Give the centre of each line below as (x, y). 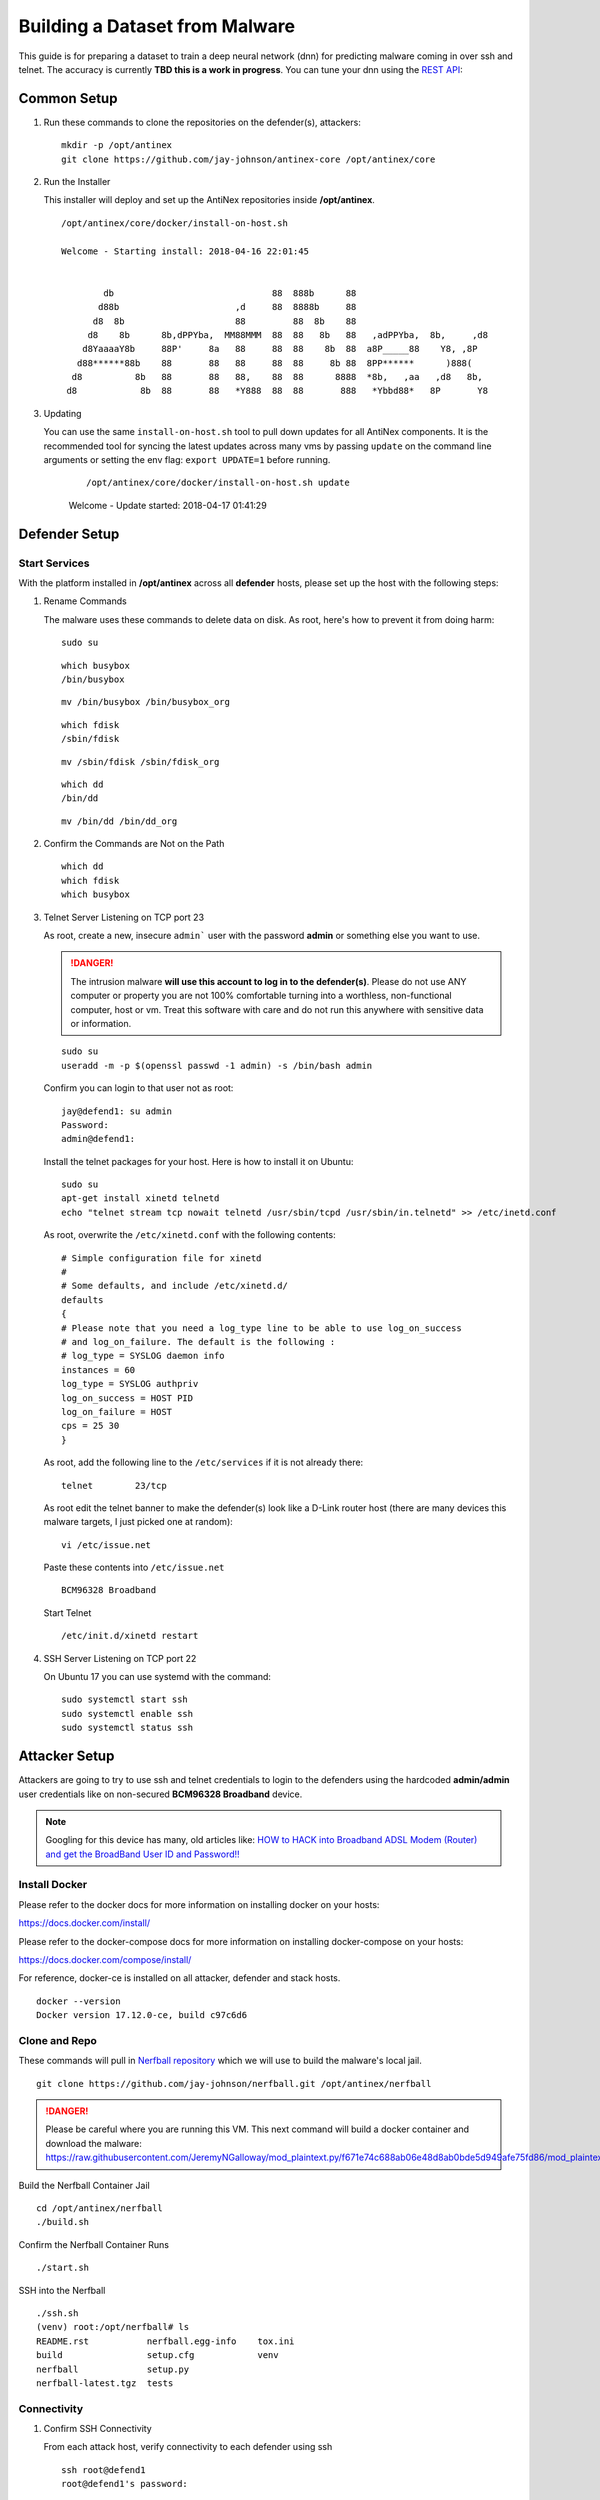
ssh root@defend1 (103, 2469)
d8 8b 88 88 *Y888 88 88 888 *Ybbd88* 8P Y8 (277, 391)
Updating (62, 413)
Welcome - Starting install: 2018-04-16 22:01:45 (185, 251)
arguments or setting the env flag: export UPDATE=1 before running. (187, 460)
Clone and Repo (57, 2040)
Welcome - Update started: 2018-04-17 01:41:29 (167, 505)
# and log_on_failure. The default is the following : (198, 1341)
